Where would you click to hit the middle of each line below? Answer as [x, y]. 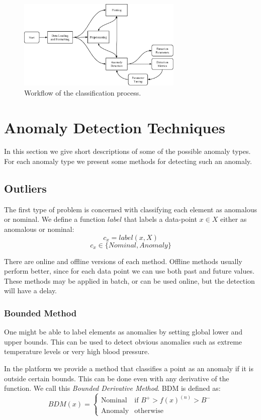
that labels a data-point [160, 219]
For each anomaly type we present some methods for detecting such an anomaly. [128, 161]
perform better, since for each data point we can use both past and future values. [129, 271]
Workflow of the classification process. [83, 92]
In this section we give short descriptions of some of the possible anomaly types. [127, 151]
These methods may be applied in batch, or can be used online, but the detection [129, 280]
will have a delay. [30, 290]
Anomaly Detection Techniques [115, 127]
